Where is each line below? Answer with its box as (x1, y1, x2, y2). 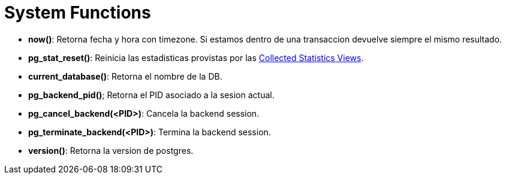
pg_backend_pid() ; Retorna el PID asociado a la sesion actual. (28, 89, 275, 100)
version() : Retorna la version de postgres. (28, 145, 194, 156)
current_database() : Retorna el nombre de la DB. (28, 71, 222, 81)
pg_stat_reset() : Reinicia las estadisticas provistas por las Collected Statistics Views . (28, 52, 364, 63)
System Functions (4, 2, 151, 23)
